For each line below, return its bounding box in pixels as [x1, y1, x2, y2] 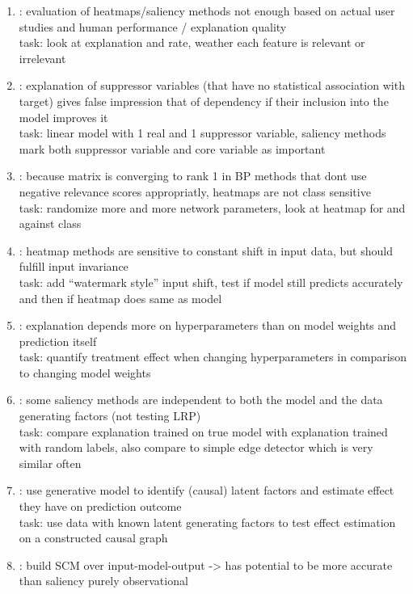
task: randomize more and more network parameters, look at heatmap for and [19, 199, 406, 216]
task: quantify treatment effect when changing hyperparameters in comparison [19, 348, 407, 365]
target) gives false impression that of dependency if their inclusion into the [19, 92, 389, 109]
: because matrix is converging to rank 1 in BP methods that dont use [19, 167, 367, 184]
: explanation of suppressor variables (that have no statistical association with [19, 77, 405, 94]
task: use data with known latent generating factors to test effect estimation [19, 513, 396, 530]
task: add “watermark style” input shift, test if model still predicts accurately [19, 273, 403, 290]
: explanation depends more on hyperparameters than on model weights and [19, 317, 397, 334]
